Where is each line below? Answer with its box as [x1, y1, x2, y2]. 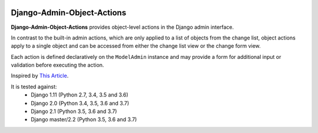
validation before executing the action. [11, 62, 104, 69]
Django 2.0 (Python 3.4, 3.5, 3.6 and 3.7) [31, 99, 130, 107]
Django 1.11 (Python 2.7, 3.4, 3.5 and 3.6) [31, 91, 129, 98]
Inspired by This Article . [11, 72, 69, 79]
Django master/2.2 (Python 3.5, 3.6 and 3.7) [31, 116, 137, 123]
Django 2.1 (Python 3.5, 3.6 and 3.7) [31, 108, 117, 115]
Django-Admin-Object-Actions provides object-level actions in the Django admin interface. [11, 24, 234, 31]
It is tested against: [11, 83, 57, 90]
